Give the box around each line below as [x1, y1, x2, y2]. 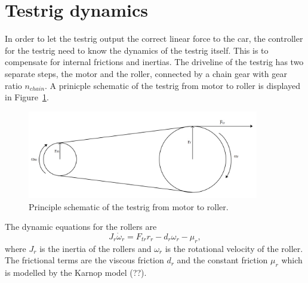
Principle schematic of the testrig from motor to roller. [29, 200, 229, 213]
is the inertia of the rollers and [39, 242, 152, 254]
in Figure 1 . [5, 91, 49, 103]
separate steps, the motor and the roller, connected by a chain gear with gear [5, 67, 287, 79]
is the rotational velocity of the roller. [165, 242, 303, 254]
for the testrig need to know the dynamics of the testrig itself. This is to [5, 44, 269, 56]
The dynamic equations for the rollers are [5, 220, 157, 233]
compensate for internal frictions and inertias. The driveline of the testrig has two [5, 56, 304, 68]
